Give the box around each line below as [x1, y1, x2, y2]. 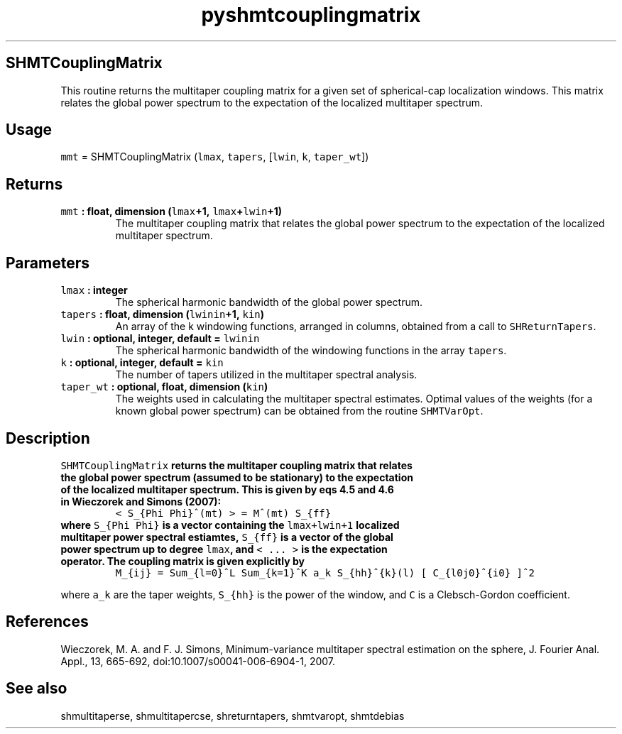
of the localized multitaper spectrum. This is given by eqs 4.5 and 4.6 [60, 483, 394, 495]
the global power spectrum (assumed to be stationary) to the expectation [60, 471, 413, 483]
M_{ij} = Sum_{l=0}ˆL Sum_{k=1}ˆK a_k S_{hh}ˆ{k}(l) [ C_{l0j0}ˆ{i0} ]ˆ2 [115, 566, 535, 579]
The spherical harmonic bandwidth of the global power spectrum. [115, 296, 423, 309]
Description [6, 429, 90, 447]
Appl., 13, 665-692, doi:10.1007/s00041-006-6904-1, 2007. [60, 654, 336, 667]
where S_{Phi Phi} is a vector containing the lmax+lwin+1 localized [60, 518, 400, 531]
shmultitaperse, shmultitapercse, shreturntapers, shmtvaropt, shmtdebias [60, 709, 405, 722]
